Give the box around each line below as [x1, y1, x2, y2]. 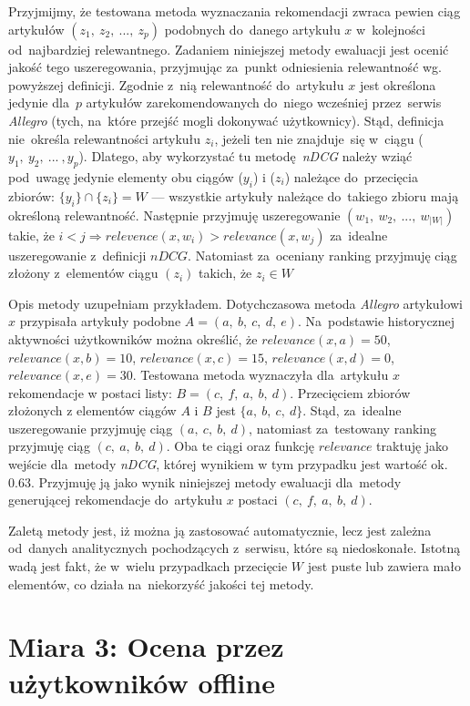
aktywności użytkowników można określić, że [8, 329, 258, 348]
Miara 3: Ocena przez [8, 628, 284, 665]
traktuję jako [376, 436, 449, 455]
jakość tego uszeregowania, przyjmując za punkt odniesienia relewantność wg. [8, 57, 443, 77]
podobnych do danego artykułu [164, 19, 341, 38]
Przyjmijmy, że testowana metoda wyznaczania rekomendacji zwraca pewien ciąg [8, 2, 461, 20]
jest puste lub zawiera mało [307, 557, 461, 576]
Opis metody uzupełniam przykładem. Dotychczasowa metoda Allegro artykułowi [8, 293, 463, 312]
